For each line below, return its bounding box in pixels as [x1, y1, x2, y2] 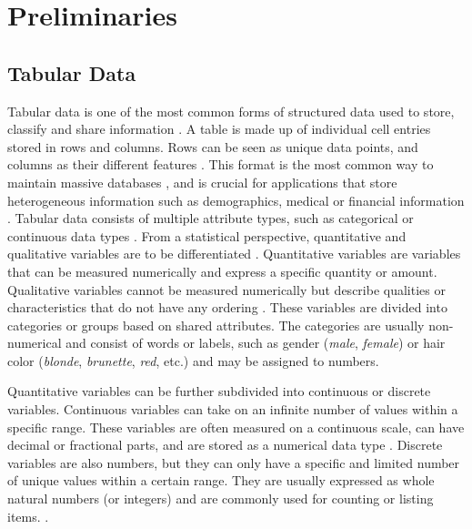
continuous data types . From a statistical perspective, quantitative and [7, 226, 407, 245]
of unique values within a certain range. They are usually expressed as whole [7, 471, 435, 490]
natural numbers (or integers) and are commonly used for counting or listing [7, 489, 434, 508]
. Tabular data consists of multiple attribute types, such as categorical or [7, 209, 414, 228]
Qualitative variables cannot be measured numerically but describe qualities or [7, 280, 446, 299]
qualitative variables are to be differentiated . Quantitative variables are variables [7, 244, 461, 263]
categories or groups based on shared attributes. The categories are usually [7, 315, 425, 334]
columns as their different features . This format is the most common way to [7, 155, 434, 174]
